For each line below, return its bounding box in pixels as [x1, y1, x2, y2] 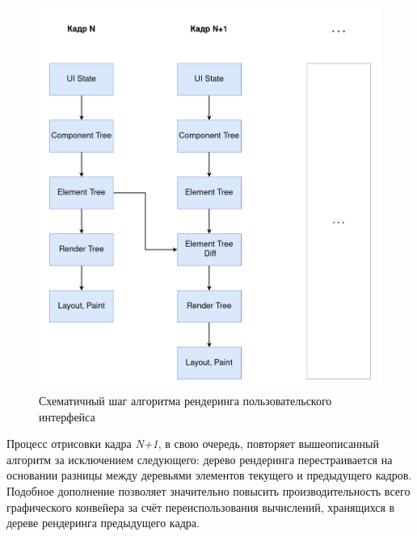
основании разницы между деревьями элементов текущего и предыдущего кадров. [6, 467, 412, 484]
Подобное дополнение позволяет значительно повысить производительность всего [6, 483, 411, 500]
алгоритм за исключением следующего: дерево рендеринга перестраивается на [6, 450, 393, 467]
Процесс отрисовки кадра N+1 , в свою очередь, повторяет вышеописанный [6, 435, 379, 452]
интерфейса [39, 408, 95, 425]
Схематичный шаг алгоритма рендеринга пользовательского [39, 392, 332, 409]
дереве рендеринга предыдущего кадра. [6, 514, 200, 531]
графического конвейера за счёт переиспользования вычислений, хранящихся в [6, 498, 395, 515]
